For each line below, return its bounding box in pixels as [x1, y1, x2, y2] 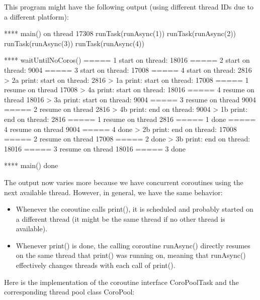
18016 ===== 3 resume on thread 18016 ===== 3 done [4, 143, 186, 154]
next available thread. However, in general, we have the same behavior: [4, 187, 223, 197]
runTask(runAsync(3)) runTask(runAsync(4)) [4, 38, 144, 48]
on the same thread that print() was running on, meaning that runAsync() [16, 250, 246, 260]
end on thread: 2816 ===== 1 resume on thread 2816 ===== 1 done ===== [4, 113, 256, 124]
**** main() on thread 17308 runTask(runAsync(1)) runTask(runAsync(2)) [4, 28, 236, 39]
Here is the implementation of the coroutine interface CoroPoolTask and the [4, 276, 239, 287]
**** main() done [4, 160, 58, 171]
